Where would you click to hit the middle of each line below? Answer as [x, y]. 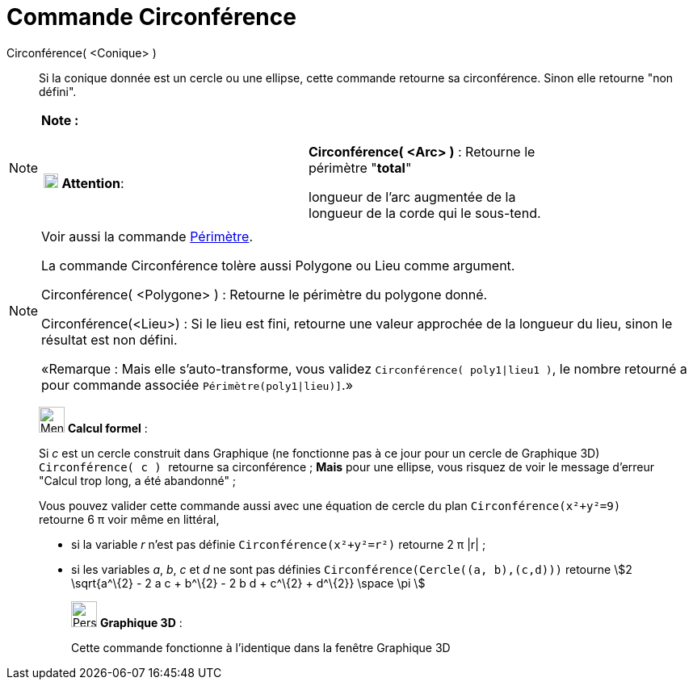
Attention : [93, 183]
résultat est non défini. [109, 339]
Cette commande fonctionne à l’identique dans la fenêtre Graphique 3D [261, 647]
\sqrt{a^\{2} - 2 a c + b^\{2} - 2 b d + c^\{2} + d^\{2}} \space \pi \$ [248, 583]
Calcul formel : [107, 428]
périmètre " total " [360, 167]
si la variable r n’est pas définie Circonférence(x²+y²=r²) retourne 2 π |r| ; [279, 544]
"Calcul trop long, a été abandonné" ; [138, 480]
